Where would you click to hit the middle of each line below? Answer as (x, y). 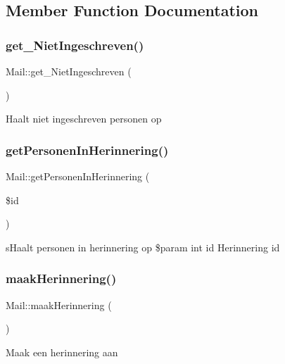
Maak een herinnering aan (62, 352)
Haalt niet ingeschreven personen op (84, 119)
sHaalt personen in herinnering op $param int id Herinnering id (143, 247)
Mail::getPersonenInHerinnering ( (78, 176)
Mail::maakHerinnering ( (59, 305)
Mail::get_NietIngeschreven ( (69, 71)
